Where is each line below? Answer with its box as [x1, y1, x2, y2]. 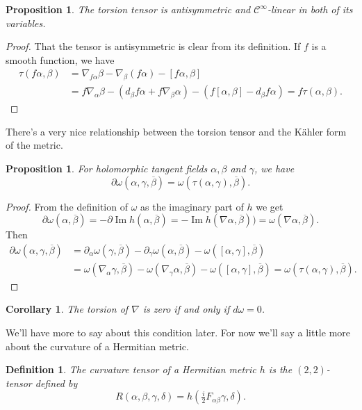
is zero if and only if [142, 302, 230, 316]
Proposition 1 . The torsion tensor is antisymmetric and [6, 2, 251, 16]
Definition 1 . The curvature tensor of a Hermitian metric [6, 362, 256, 377]
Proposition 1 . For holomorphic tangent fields [6, 161, 208, 176]
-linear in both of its [267, 2, 353, 16]
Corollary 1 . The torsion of [6, 302, 129, 316]
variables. [6, 15, 46, 30]
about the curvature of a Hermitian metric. [6, 338, 189, 353]
